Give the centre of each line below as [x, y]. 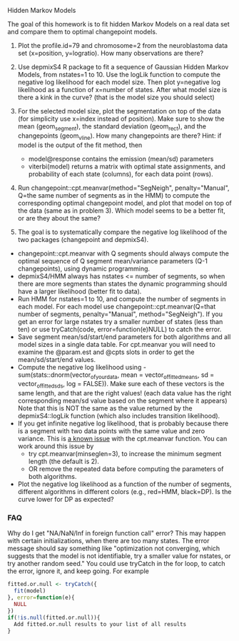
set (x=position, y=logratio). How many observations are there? [111, 53]
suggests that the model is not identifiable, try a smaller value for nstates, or [119, 556]
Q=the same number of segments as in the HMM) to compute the [114, 195]
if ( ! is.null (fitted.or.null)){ [54, 617]
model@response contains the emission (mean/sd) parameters [121, 158]
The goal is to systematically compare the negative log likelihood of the [122, 232]
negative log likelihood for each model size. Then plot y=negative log [119, 82]
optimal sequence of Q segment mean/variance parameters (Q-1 [113, 261]
